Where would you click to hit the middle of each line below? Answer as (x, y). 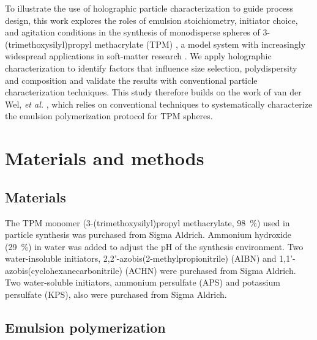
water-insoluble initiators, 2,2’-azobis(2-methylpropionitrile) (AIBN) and (141, 258)
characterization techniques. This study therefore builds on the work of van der (153, 92)
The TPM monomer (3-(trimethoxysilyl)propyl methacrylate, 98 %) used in (147, 222)
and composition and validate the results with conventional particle (131, 80)
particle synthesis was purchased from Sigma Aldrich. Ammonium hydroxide (148, 235)
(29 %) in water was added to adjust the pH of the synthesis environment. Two (154, 246)
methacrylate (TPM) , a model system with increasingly (200, 44)
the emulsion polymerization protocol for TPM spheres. (109, 116)
